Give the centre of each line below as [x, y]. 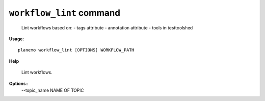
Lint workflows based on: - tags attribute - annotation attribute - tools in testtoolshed [107, 27]
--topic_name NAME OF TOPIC [53, 90]
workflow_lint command [65, 13]
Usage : [16, 39]
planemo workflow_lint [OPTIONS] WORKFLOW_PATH [76, 50]
